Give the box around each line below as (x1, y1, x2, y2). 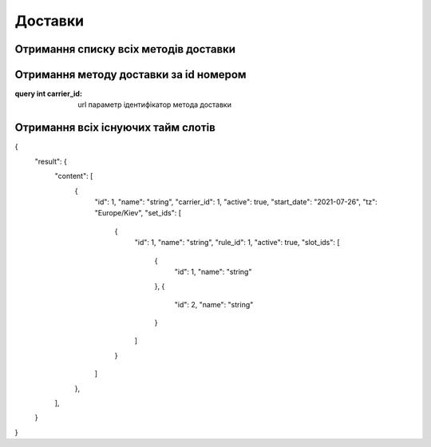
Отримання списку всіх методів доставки (14, 42, 235, 56)
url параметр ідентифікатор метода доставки (77, 100, 231, 109)
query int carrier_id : (14, 89, 83, 99)
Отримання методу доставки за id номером (14, 68, 247, 81)
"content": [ (54, 172, 93, 181)
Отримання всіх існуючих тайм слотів (14, 121, 215, 135)
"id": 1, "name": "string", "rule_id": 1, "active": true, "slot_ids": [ (134, 238, 340, 247)
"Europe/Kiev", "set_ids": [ (94, 208, 182, 218)
